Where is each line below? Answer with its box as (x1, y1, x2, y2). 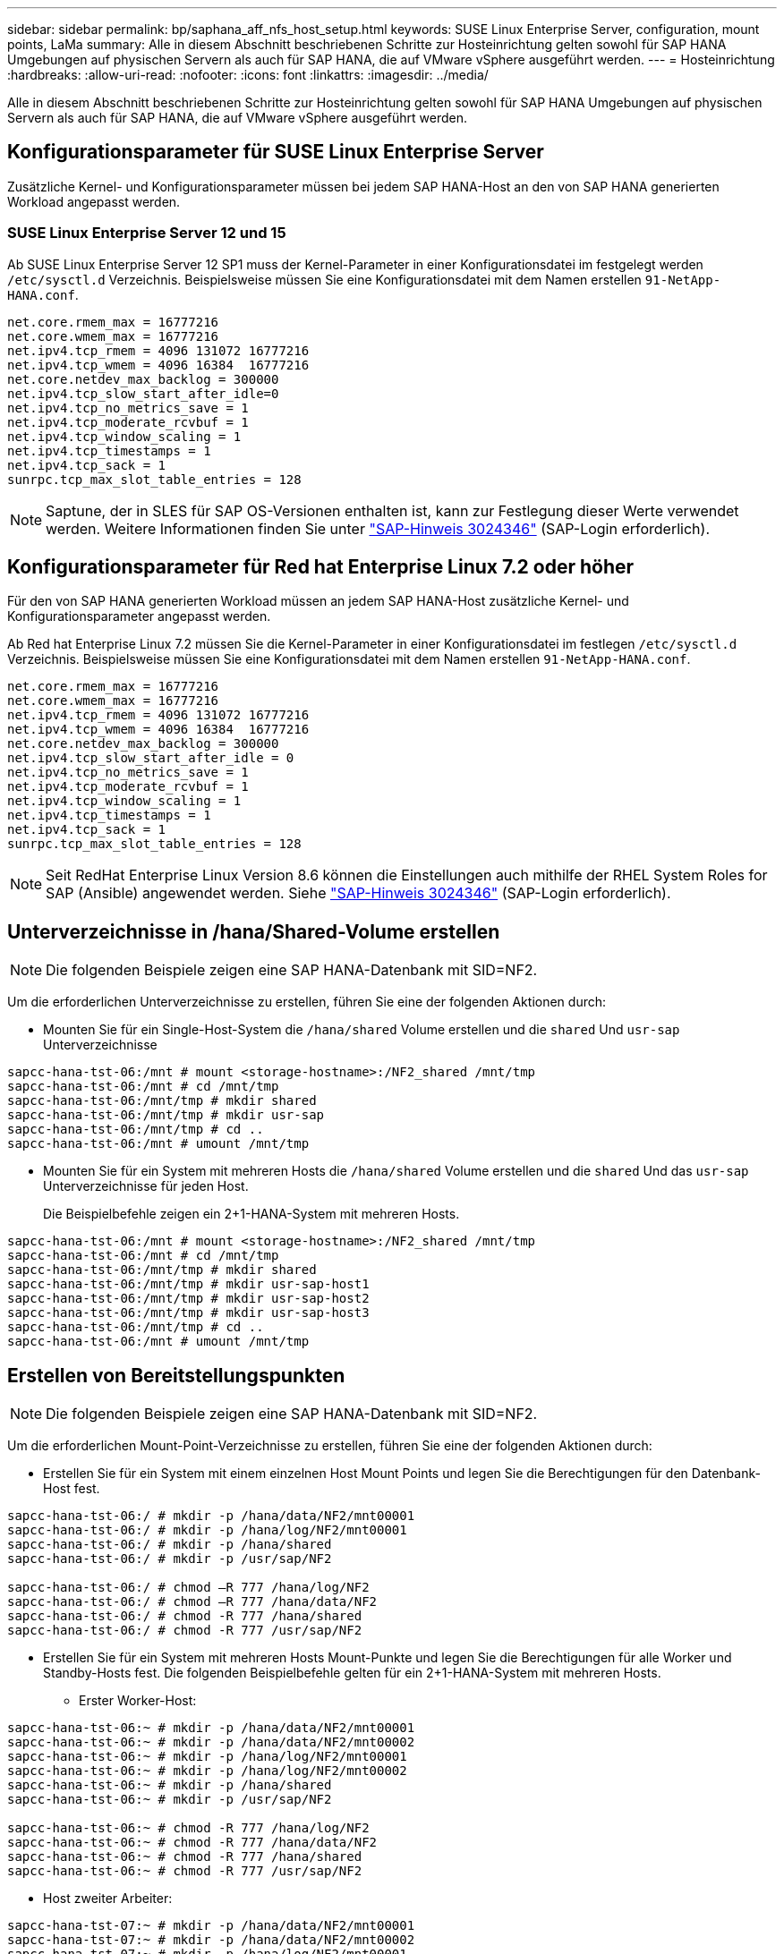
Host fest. (43, 1481, 100, 1497)
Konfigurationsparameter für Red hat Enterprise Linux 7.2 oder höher (7, 556, 635, 579)
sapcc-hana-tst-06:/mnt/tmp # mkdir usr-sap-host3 (7, 1305, 370, 1321)
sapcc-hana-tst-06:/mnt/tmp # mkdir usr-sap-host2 (7, 1291, 370, 1306)
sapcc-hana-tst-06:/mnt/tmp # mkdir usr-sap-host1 (7, 1277, 370, 1292)
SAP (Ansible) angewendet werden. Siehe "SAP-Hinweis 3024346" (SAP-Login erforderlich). (46, 884, 671, 903)
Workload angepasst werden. (7, 193, 181, 209)
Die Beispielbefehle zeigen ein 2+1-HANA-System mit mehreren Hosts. (43, 1206, 460, 1222)
